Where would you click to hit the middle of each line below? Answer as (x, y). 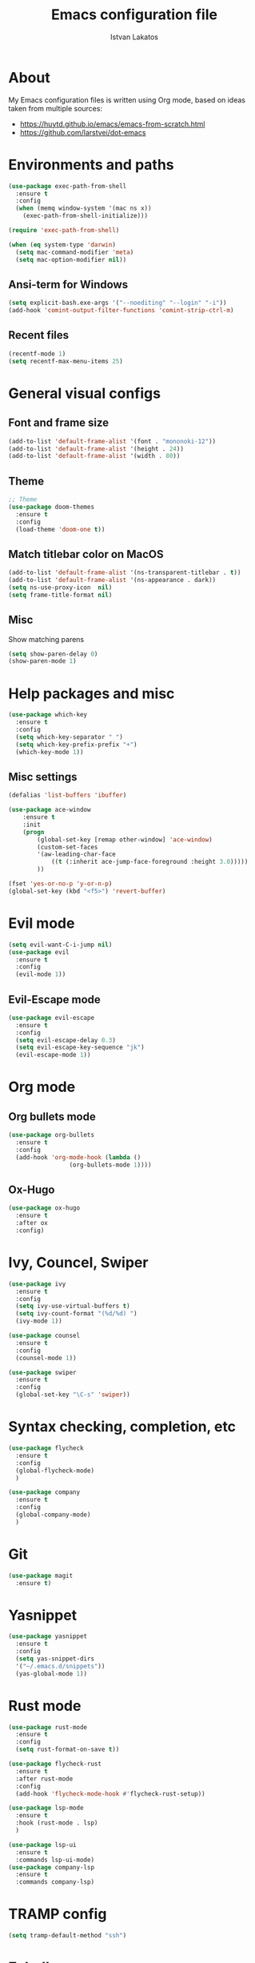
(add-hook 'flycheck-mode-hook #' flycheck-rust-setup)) (110, 1794)
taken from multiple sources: (55, 108)
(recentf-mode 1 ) (37, 354)
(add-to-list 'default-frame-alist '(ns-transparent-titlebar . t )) (125, 573)
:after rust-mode (44, 1779)
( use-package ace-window (50, 810)
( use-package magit (41, 1576)
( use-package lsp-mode (46, 1808)
